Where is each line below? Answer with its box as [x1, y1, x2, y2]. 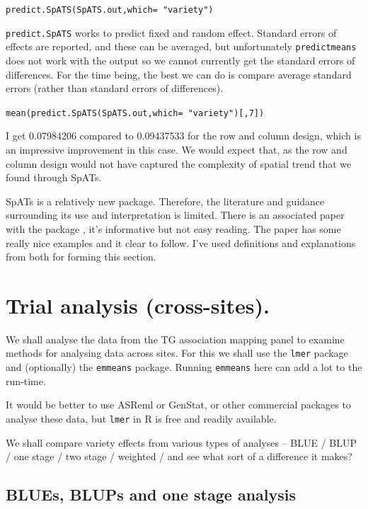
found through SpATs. [6, 170, 102, 185]
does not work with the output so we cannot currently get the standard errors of [6, 52, 355, 67]
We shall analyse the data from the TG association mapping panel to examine [6, 331, 345, 346]
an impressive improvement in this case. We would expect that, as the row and [6, 142, 347, 156]
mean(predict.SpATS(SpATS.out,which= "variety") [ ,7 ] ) [6, 108, 265, 118]
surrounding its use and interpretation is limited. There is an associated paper [6, 207, 345, 222]
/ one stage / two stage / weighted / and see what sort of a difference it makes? [6, 449, 352, 464]
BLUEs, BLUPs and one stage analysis [6, 484, 297, 505]
